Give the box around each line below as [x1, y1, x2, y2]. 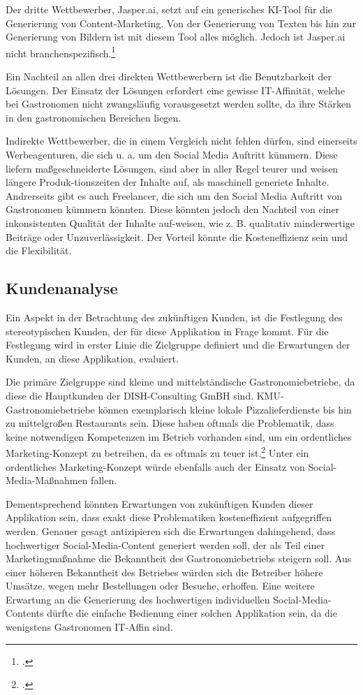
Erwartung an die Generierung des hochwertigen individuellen [6, 592, 270, 606]
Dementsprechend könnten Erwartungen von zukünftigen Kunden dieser [6, 496, 313, 511]
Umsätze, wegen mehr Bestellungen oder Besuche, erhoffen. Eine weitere [6, 578, 315, 593]
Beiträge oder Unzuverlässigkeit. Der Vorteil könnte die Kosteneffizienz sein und [6, 229, 348, 244]
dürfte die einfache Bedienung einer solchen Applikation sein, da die [47, 606, 337, 620]
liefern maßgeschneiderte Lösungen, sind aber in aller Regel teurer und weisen [6, 161, 339, 175]
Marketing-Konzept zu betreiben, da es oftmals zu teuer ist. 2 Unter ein [6, 444, 309, 460]
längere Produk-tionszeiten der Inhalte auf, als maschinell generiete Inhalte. [6, 175, 329, 189]
